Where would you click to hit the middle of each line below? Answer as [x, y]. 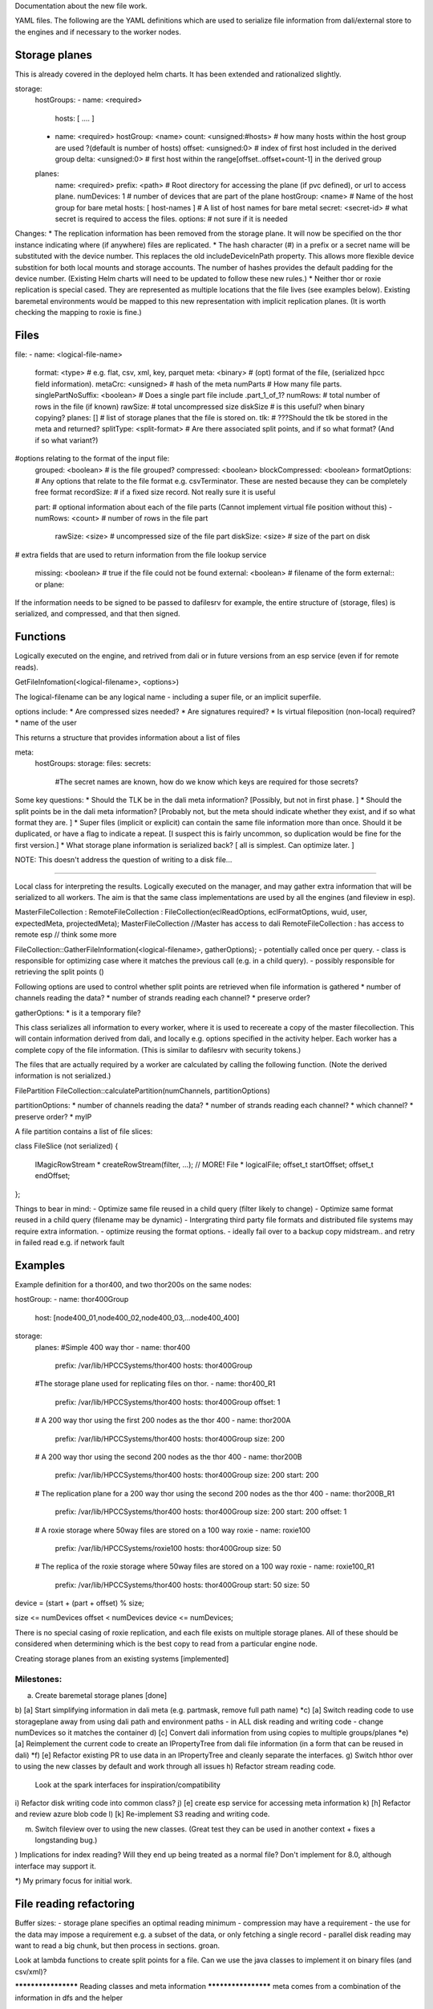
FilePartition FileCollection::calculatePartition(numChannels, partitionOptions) [142, 1090]
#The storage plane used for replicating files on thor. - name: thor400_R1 [155, 1384]
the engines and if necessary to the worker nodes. [98, 31]
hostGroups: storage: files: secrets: [93, 763]
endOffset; [53, 1176]
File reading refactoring [75, 1904]
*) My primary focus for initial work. [73, 1881]
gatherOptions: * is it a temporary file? [78, 1013]
